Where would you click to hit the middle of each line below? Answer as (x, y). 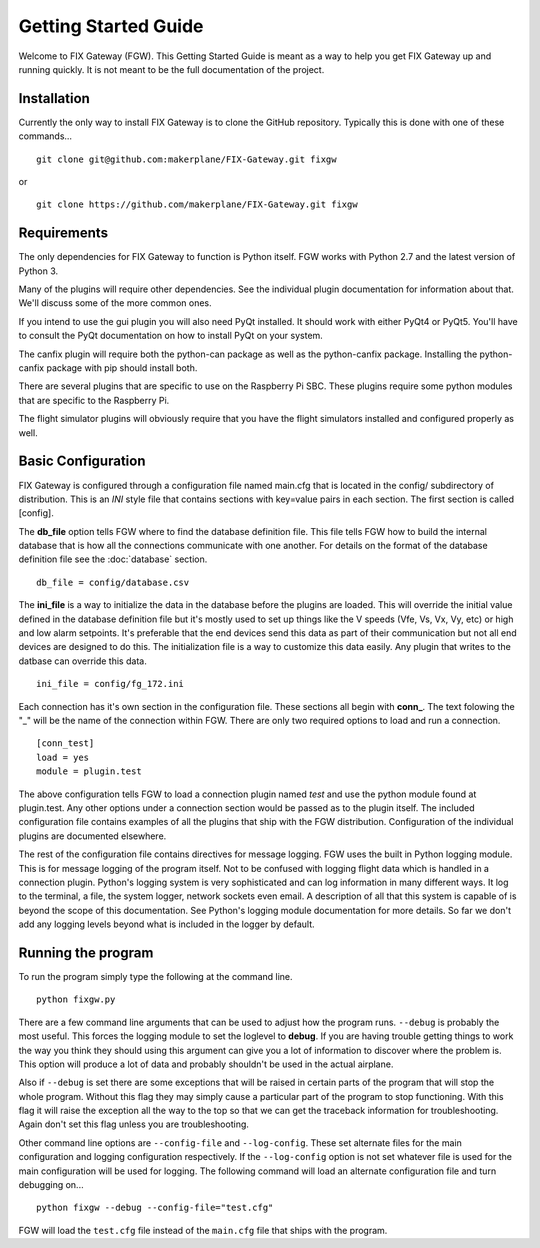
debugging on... (51, 1185)
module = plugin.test (89, 771)
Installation (54, 98)
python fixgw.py (76, 999)
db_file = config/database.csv (113, 582)
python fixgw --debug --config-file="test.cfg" (155, 1208)
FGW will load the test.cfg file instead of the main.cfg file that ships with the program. (203, 1230)
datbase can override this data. (82, 661)
